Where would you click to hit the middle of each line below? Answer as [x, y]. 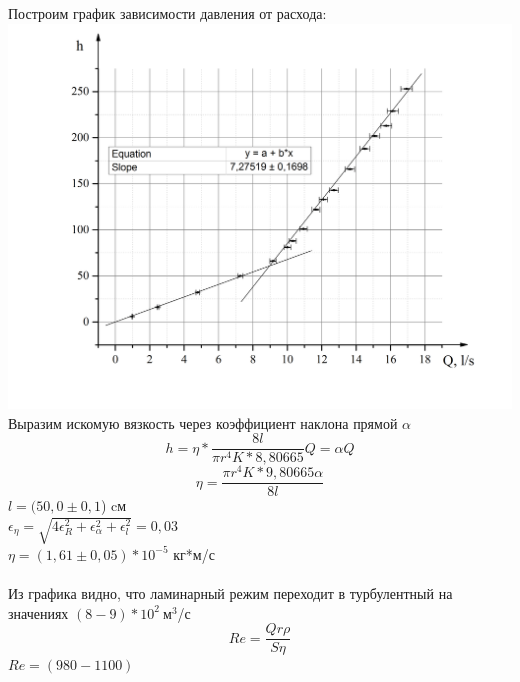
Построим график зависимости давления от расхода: [167, 13]
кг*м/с [194, 553]
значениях [38, 612]
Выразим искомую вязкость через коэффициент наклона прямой [203, 422]
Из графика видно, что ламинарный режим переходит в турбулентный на [230, 593]
